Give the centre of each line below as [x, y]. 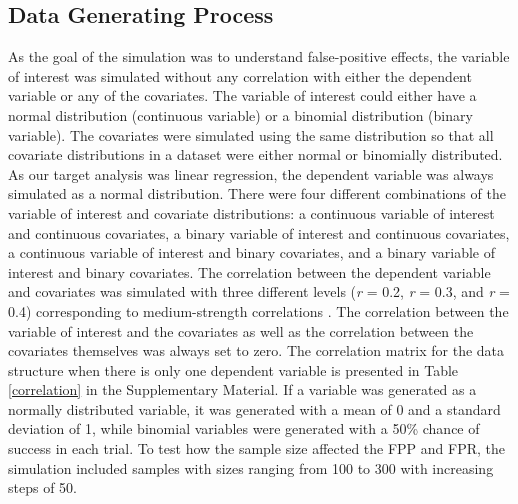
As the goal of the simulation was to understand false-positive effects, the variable [259, 56]
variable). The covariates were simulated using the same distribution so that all [251, 134]
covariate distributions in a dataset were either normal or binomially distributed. [255, 154]
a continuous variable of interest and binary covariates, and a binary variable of [252, 252]
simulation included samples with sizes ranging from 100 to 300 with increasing [251, 467]
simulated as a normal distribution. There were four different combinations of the [257, 193]
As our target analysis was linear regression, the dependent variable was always [251, 173]
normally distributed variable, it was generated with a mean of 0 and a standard [254, 408]
